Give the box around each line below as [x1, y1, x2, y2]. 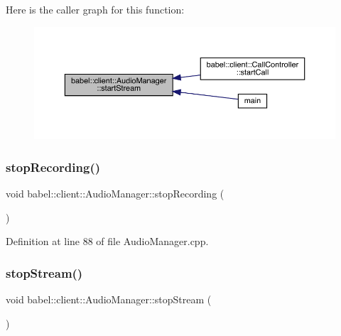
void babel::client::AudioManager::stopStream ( [6, 292, 212, 307]
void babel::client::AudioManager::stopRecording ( [6, 186, 224, 201]
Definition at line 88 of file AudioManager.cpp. [6, 234, 209, 249]
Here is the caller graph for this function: [6, 2, 185, 16]
